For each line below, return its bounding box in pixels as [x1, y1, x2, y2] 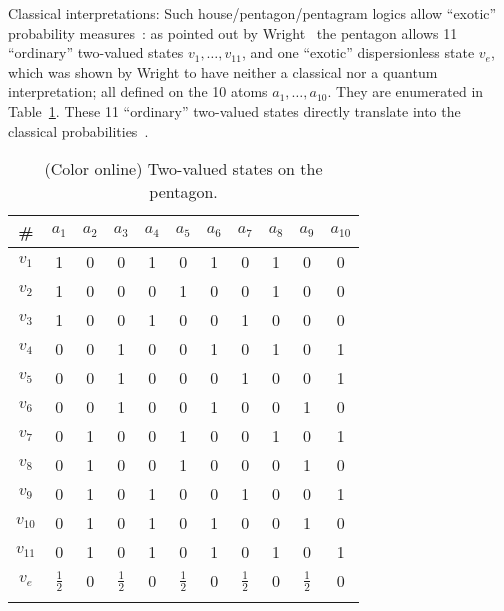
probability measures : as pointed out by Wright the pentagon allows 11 [8, 22, 458, 43]
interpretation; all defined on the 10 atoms [8, 81, 268, 102]
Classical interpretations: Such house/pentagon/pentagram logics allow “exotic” [8, 3, 497, 23]
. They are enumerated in [327, 81, 484, 102]
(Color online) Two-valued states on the [44, 157, 323, 181]
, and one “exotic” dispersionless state [241, 42, 475, 63]
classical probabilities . [8, 120, 149, 141]
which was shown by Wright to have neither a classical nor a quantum [8, 61, 438, 82]
